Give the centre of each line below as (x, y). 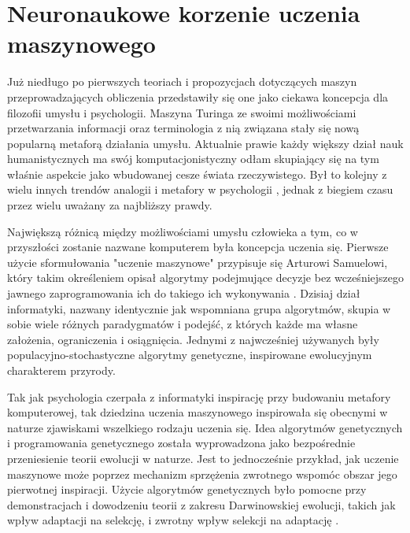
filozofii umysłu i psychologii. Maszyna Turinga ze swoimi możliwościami (182, 112)
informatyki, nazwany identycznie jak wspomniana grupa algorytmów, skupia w (199, 308)
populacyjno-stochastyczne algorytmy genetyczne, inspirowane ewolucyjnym (190, 355)
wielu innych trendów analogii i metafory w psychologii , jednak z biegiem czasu (200, 189)
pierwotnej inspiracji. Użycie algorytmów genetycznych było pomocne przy (187, 489)
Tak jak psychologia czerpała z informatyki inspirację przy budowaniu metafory (199, 396)
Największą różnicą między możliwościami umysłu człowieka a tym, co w (183, 231)
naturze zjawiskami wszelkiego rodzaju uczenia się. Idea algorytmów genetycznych (205, 427)
